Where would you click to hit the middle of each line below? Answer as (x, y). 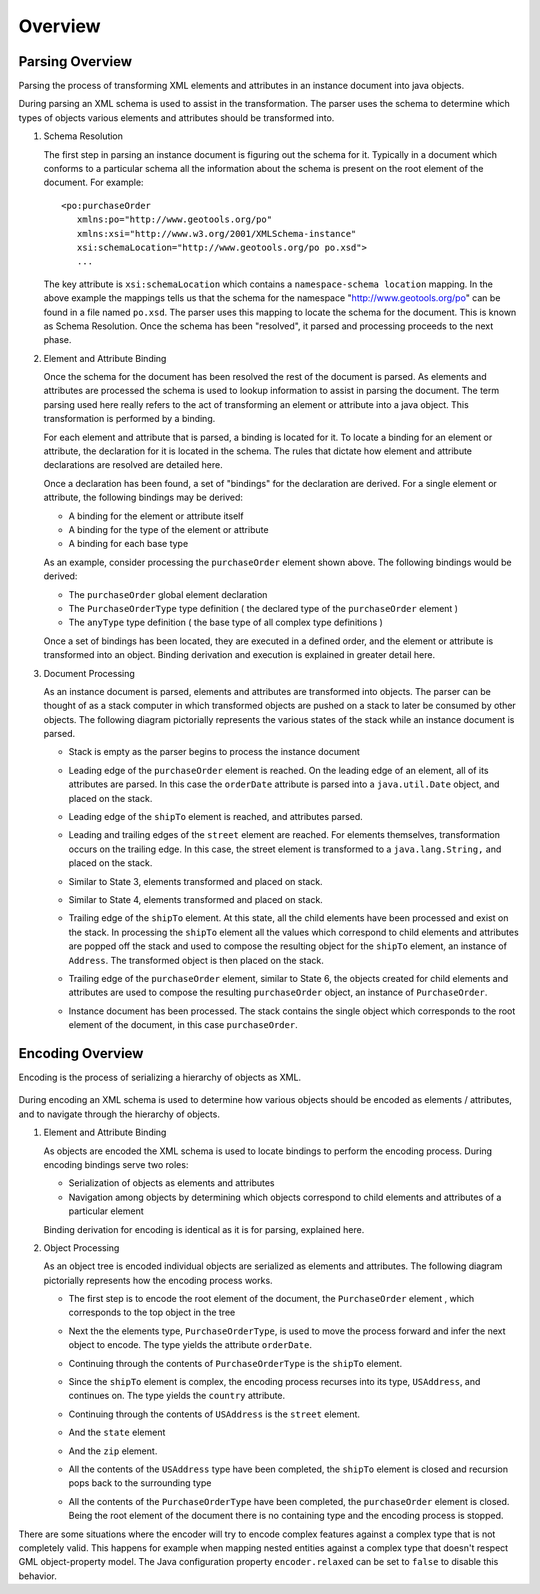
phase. (57, 340)
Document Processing (89, 673)
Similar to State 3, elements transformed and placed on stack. (196, 881)
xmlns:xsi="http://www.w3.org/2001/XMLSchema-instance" (216, 233)
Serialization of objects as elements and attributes (171, 1183)
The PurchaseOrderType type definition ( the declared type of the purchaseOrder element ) (263, 608)
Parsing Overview (75, 61)
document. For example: (93, 182)
